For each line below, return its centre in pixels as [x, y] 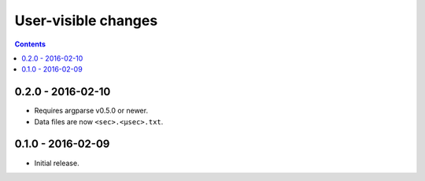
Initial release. [57, 163]
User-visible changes [86, 20]
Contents [30, 44]
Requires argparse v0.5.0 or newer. [91, 111]
